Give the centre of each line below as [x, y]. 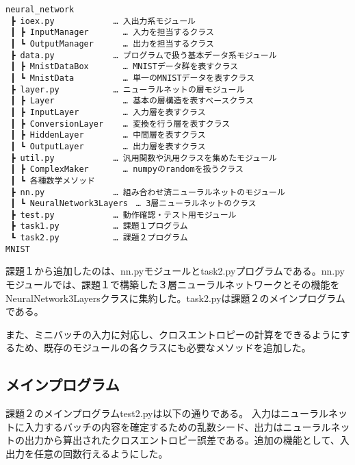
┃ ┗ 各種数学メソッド [53, 180]
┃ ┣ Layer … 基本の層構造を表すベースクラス [132, 101]
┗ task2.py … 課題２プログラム [99, 238]
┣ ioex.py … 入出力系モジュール [103, 21]
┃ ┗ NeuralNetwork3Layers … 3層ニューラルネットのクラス [133, 204]
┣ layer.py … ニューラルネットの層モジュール [128, 89]
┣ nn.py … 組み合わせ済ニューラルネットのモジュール [148, 192]
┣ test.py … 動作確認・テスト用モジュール [123, 215]
